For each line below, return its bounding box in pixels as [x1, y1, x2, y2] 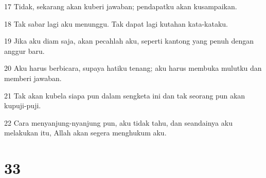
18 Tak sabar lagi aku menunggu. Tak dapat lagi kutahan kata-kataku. [4, 18, 228, 29]
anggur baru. [4, 45, 45, 56]
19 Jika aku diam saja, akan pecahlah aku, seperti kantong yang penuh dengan [4, 35, 254, 46]
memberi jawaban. [4, 72, 62, 83]
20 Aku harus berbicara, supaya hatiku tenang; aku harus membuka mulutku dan [4, 63, 262, 73]
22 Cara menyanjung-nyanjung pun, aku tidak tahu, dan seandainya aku [4, 117, 233, 128]
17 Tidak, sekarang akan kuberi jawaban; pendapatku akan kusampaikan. [4, 1, 237, 11]
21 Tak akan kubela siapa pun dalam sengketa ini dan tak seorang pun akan [4, 90, 245, 101]
